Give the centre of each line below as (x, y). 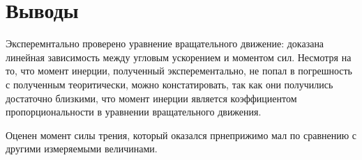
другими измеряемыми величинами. (82, 149)
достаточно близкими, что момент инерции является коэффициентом (151, 98)
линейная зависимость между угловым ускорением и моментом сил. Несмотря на (179, 57)
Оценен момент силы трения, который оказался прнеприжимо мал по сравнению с (181, 135)
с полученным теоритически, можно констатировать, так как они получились (169, 84)
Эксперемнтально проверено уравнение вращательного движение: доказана (165, 43)
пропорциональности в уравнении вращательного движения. (134, 112)
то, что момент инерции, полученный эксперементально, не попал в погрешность (179, 71)
